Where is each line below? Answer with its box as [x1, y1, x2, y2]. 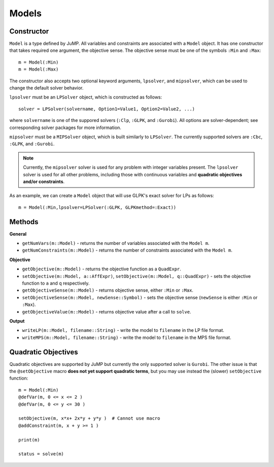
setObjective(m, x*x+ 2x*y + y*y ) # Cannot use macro [18, 416, 160, 421]
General [9, 231, 27, 237]
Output [9, 318, 25, 324]
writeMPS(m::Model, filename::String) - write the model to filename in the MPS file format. [22, 334, 231, 340]
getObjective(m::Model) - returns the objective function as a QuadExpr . [22, 266, 181, 272]
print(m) [18, 437, 40, 443]
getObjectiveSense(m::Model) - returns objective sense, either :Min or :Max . [22, 287, 194, 293]
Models [9, 8, 42, 19]
